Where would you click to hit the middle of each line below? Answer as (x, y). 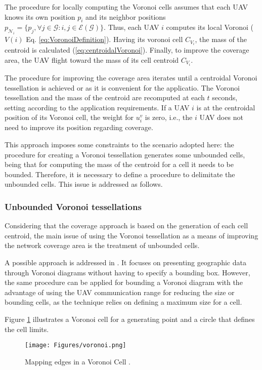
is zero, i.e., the (169, 117)
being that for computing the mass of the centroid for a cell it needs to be (119, 164)
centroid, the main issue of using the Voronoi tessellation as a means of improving (132, 235)
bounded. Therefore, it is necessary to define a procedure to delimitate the (120, 174)
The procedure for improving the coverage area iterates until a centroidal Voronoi (131, 77)
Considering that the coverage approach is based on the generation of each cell (126, 225)
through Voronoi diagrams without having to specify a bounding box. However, (127, 272)
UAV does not (221, 117)
